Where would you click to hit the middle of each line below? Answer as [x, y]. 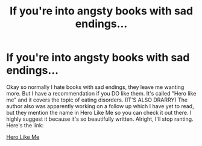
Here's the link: [25, 125]
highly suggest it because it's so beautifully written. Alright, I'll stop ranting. [100, 119]
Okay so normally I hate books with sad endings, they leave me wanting [95, 87]
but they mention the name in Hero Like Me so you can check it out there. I [99, 112]
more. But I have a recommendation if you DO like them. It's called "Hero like [101, 93]
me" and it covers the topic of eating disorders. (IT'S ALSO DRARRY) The [97, 100]
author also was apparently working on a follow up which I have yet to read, [100, 106]
